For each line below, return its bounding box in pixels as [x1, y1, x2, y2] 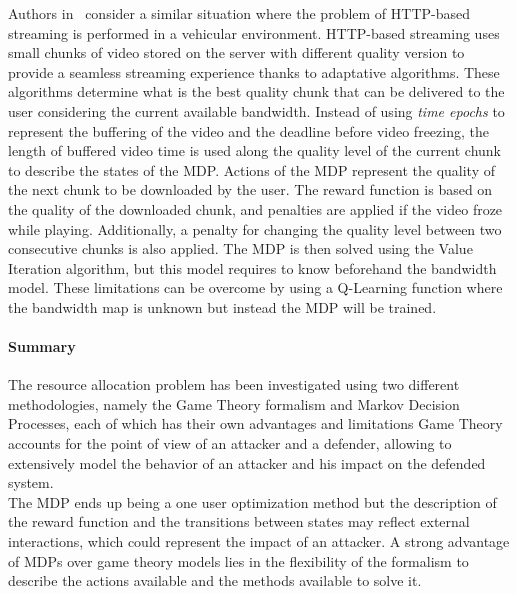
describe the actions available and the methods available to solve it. [8, 570, 422, 591]
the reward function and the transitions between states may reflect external [8, 511, 470, 532]
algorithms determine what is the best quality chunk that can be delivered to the [8, 81, 505, 102]
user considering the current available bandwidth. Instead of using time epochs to [8, 100, 505, 121]
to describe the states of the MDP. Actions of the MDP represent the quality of [8, 159, 495, 180]
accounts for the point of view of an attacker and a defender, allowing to [8, 433, 452, 454]
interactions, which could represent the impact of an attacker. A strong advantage [8, 531, 510, 552]
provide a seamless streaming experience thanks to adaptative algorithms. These [8, 61, 500, 82]
